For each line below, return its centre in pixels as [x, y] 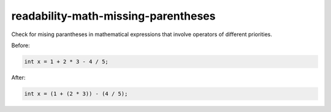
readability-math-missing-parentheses [113, 16]
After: [18, 77]
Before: [21, 45]
